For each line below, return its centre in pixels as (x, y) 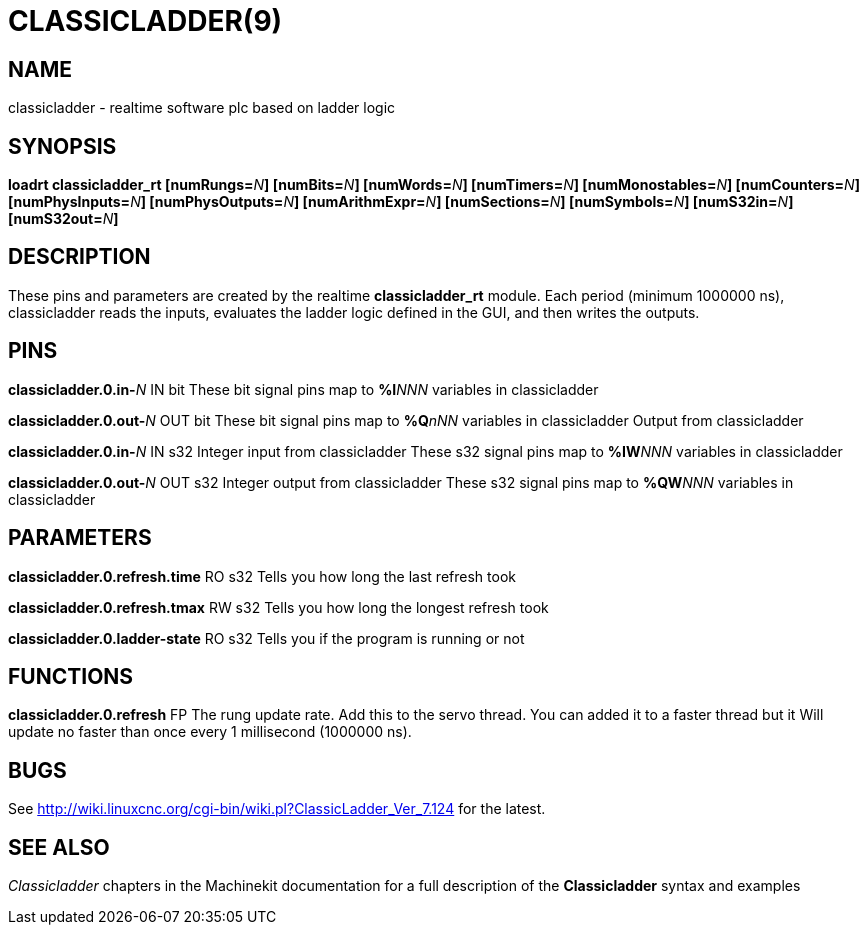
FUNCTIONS (71, 676)
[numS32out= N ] (63, 219)
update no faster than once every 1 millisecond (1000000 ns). (210, 732)
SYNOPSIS (62, 146)
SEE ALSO (59, 847)
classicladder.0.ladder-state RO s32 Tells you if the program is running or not (266, 638)
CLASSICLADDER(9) (145, 21)
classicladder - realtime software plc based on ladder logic (202, 108)
